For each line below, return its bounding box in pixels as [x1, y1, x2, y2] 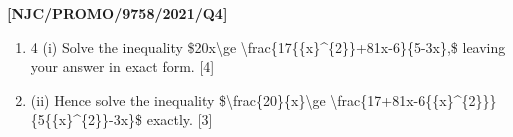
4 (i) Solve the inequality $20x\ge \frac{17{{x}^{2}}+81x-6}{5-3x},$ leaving [30, 36, 506, 57]
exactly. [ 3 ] [146, 109, 213, 130]
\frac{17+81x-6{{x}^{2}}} [330, 89, 497, 110]
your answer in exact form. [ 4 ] [30, 56, 215, 77]
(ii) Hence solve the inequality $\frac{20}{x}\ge [30, 89, 326, 110]
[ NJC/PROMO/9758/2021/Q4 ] [7, 3, 228, 23]
